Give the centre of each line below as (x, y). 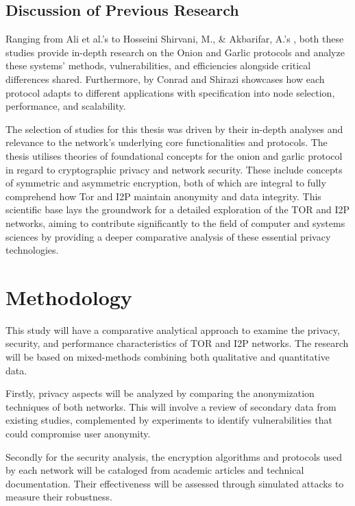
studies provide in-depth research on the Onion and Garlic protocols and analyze (175, 52)
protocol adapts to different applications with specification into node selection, (170, 92)
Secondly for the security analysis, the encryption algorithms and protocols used (174, 456)
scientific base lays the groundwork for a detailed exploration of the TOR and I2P (178, 209)
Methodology (69, 297)
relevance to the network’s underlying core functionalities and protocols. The (167, 142)
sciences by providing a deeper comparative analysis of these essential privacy (168, 236)
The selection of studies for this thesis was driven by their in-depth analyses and (174, 129)
